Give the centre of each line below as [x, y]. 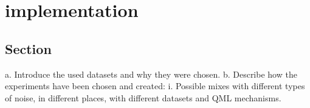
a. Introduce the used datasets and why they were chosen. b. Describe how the [151, 74]
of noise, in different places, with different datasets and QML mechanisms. [143, 97]
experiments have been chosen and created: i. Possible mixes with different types [155, 86]
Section [28, 48]
